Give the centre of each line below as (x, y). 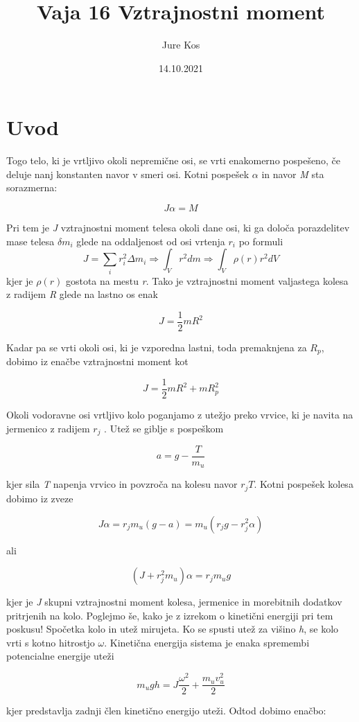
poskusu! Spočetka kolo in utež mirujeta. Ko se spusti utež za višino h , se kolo (173, 629)
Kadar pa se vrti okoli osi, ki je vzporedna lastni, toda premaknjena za (157, 347)
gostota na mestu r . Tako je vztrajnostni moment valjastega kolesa (207, 280)
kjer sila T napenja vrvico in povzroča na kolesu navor (122, 484)
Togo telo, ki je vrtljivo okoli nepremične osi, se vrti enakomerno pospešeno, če (173, 160)
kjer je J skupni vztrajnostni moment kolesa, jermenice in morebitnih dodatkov (174, 602)
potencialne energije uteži (60, 656)
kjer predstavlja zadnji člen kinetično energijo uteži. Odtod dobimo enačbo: (166, 711)
